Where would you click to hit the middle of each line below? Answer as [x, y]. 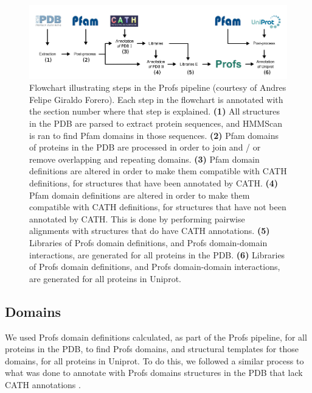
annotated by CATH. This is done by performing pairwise [137, 218]
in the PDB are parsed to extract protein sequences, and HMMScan [156, 123]
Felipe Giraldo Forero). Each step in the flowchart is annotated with [156, 99]
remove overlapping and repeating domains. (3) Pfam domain [144, 159]
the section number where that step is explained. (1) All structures [154, 111]
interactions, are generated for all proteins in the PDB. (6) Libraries [157, 254]
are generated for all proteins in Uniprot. [105, 278]
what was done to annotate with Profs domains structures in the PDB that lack [154, 373]
